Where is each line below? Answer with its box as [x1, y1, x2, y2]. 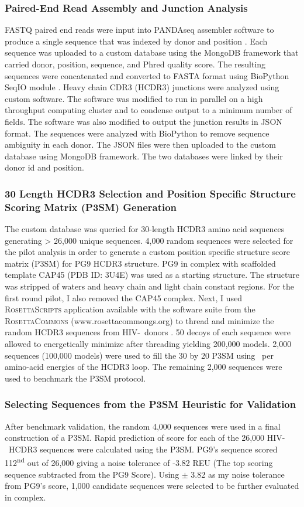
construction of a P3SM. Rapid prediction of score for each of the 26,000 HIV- [5, 431, 285, 444]
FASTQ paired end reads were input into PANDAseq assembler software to [5, 23, 274, 36]
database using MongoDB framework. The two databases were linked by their [5, 149, 283, 162]
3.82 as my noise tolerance [191, 468, 285, 480]
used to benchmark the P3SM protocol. [5, 372, 146, 384]
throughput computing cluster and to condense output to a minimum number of [5, 104, 292, 116]
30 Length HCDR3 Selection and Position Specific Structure [5, 186, 296, 200]
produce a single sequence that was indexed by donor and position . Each [5, 35, 268, 47]
